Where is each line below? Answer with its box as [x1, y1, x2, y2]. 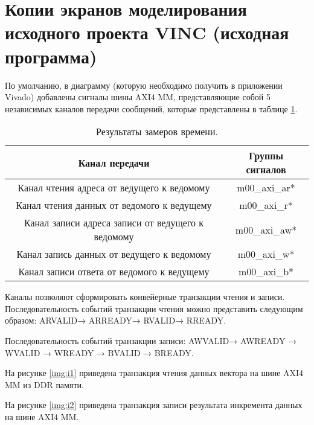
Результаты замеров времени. [96, 124, 218, 139]
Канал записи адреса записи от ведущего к [24, 216, 204, 230]
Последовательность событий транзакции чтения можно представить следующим [5, 302, 303, 315]
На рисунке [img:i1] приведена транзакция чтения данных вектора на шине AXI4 [5, 366, 304, 379]
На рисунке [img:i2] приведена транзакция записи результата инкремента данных [5, 398, 303, 411]
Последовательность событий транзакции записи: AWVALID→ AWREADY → [5, 334, 297, 347]
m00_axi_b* [238, 264, 294, 279]
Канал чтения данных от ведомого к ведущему [16, 198, 212, 212]
